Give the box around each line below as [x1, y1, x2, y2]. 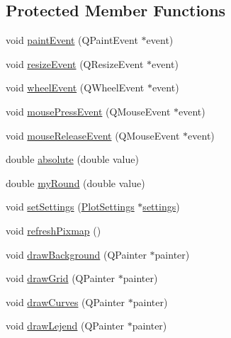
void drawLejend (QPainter [6, 318, 124, 333]
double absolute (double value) [6, 152, 139, 167]
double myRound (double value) [6, 175, 145, 190]
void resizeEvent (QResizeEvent [6, 56, 144, 71]
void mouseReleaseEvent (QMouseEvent [6, 128, 180, 142]
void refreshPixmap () [6, 222, 101, 237]
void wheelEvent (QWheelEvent [6, 80, 145, 95]
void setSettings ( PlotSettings [6, 199, 135, 214]
